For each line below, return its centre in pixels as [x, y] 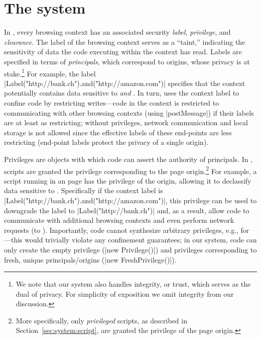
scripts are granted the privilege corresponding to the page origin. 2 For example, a [130, 170]
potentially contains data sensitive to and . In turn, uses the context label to [122, 93]
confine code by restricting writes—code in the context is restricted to [112, 102]
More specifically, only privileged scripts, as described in [101, 320]
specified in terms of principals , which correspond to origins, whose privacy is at [127, 61]
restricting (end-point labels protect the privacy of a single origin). [106, 142]
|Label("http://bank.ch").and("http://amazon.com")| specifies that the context [125, 83]
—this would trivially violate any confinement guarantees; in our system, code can [130, 240]
